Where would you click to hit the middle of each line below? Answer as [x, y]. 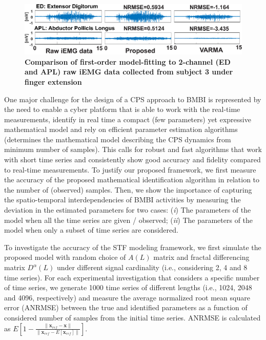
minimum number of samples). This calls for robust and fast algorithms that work [133, 149]
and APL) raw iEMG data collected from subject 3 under [129, 72]
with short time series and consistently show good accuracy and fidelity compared [132, 159]
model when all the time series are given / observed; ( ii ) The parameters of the [129, 220]
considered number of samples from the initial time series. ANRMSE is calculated [132, 317]
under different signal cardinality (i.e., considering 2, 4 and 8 [152, 267]
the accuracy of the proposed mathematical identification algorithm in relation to [132, 180]
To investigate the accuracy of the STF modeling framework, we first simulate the [133, 247]
